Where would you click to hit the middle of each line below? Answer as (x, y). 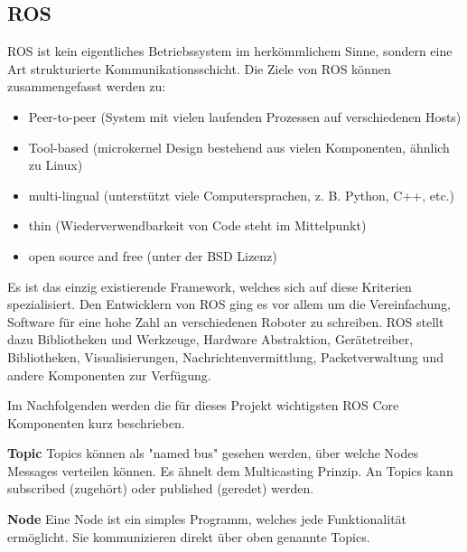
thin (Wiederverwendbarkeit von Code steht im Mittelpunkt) (197, 225)
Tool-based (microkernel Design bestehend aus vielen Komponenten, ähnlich (239, 147)
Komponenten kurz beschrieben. (96, 422)
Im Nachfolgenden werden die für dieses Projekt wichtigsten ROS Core (203, 405)
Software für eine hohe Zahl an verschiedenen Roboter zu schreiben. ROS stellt (226, 321)
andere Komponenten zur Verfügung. (109, 374)
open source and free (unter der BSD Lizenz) (153, 255)
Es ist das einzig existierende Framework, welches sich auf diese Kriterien (210, 286)
